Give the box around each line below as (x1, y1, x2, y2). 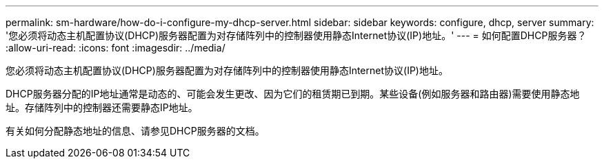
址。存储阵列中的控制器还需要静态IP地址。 (6, 102, 198, 113)
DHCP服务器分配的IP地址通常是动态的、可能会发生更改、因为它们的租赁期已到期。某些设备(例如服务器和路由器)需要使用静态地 (6, 88, 580, 99)
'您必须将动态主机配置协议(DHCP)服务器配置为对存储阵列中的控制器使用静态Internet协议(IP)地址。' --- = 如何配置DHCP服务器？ (6, 30, 587, 41)
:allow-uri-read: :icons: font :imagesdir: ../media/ (6, 42, 225, 54)
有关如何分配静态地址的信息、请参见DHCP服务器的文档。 (6, 125, 265, 137)
